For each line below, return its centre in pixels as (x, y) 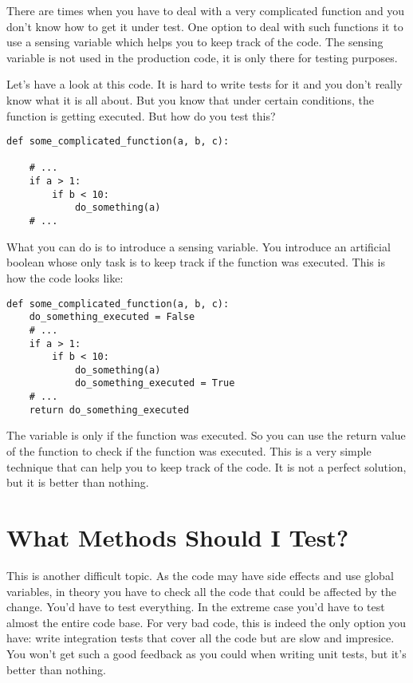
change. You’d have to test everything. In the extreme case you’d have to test (196, 607)
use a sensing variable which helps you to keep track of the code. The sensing (195, 42)
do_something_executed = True (155, 383)
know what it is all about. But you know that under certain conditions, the (190, 99)
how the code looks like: (65, 277)
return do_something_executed (109, 410)
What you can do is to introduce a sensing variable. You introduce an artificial (199, 246)
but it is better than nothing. (78, 482)
